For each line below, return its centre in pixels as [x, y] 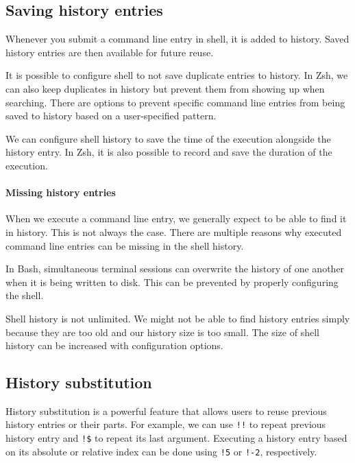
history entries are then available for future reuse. [110, 52]
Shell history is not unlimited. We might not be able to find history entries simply [178, 318]
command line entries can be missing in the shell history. [125, 245]
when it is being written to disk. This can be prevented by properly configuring [172, 282]
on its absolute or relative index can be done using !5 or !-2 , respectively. [161, 451]
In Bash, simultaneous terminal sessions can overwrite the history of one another [175, 269]
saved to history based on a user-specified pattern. [111, 116]
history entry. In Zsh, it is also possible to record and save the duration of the [169, 152]
